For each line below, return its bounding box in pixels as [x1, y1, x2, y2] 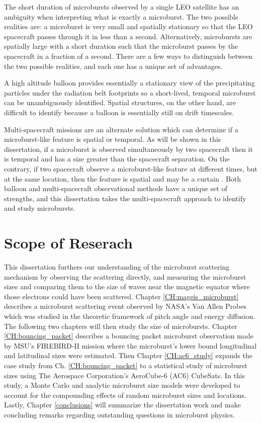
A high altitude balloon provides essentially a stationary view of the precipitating [4, 77, 255, 88]
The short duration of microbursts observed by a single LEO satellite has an [4, 2, 239, 12]
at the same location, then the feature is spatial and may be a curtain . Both [4, 173, 241, 184]
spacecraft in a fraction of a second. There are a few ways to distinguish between [4, 50, 253, 61]
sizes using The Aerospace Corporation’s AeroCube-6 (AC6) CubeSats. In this [4, 370, 245, 380]
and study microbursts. [4, 203, 75, 213]
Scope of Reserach [4, 232, 133, 253]
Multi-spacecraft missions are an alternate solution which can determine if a [4, 124, 238, 134]
